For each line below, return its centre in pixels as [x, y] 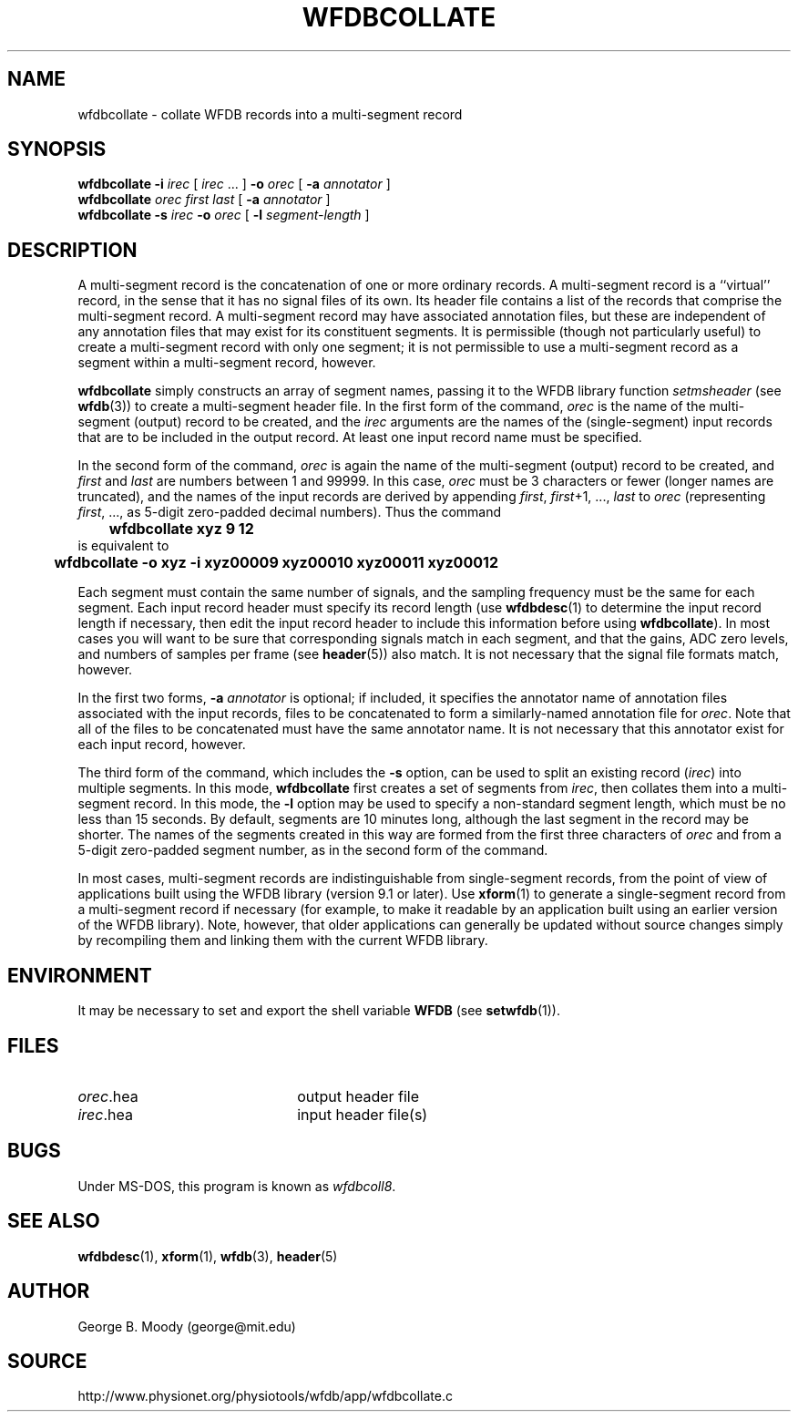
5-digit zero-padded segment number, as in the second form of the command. [313, 850]
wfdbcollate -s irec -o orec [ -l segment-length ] [224, 215]
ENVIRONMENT [80, 975]
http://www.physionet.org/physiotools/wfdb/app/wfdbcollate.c [265, 1396]
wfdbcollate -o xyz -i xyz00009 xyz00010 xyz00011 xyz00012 [276, 563]
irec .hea [105, 1114]
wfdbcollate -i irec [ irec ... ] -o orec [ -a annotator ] [234, 184]
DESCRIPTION [72, 250]
